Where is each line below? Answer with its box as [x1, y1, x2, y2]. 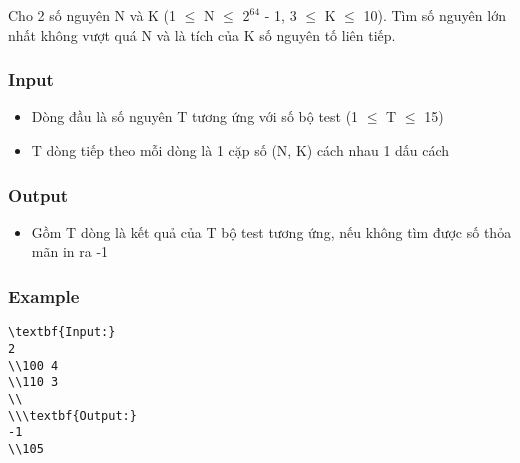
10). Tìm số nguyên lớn [363, 5, 506, 25]
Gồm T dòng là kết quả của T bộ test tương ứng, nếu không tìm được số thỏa [31, 221, 512, 242]
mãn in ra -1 [31, 241, 109, 262]
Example [8, 283, 80, 308]
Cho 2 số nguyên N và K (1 [8, 5, 177, 25]
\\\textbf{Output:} [8, 408, 137, 423]
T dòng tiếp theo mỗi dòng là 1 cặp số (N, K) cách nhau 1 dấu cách [31, 140, 450, 160]
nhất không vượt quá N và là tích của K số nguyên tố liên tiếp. [8, 24, 396, 45]
